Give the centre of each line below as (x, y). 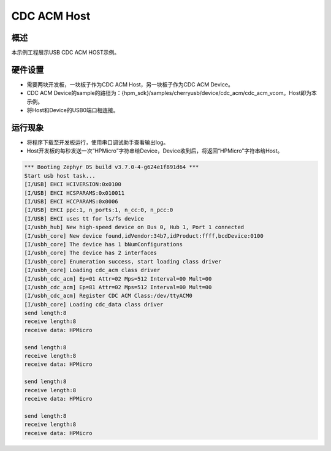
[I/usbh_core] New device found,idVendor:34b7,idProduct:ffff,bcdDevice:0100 (144, 236)
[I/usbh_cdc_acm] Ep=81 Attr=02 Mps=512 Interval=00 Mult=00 (118, 287)
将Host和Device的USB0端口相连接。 (73, 110)
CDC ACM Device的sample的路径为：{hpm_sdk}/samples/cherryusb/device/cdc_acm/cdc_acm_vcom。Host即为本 (172, 93)
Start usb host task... (60, 176)
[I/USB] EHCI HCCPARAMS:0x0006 (71, 201)
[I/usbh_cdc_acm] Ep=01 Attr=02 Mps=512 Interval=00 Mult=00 (118, 279)
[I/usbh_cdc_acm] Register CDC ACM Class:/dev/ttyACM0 (108, 296)
